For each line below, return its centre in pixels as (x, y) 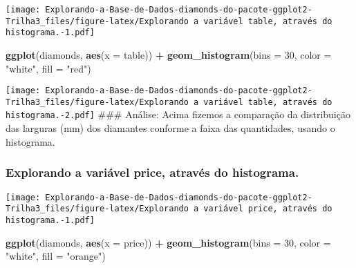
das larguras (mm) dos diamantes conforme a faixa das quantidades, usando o (170, 128)
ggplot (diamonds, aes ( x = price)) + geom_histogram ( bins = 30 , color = (168, 242)
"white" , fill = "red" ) (48, 68)
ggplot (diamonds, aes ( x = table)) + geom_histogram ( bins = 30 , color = (169, 54)
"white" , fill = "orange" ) (56, 256)
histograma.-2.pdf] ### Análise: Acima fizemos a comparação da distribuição (178, 114)
